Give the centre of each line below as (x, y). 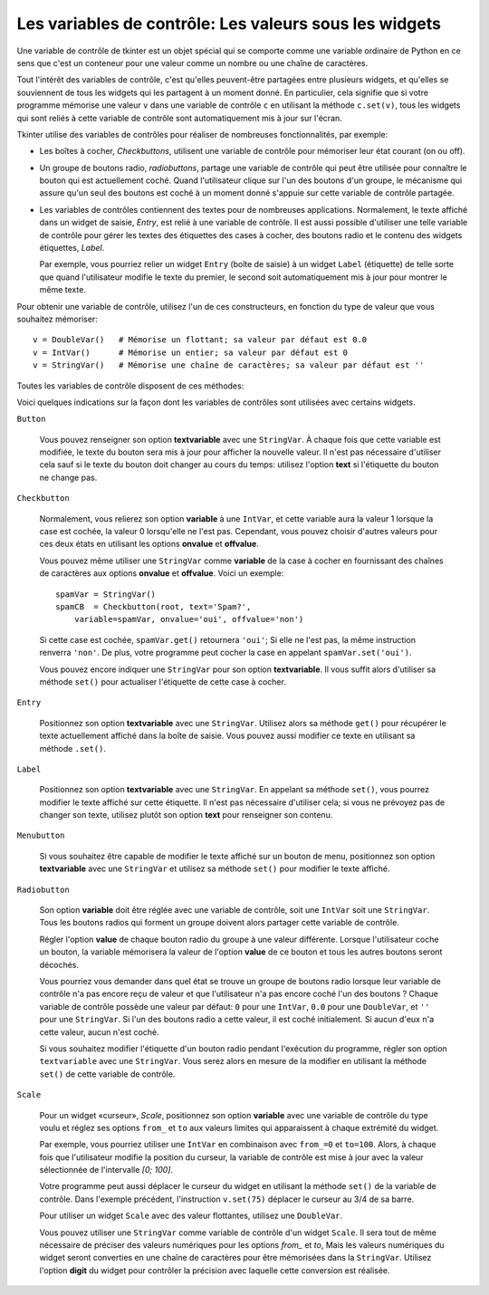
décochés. (59, 964)
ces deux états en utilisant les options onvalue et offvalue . (149, 544)
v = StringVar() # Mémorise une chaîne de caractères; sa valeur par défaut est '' (229, 365)
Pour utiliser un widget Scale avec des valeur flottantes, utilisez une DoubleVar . (191, 1216)
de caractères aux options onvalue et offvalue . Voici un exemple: (162, 573)
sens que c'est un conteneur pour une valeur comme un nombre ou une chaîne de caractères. (192, 62)
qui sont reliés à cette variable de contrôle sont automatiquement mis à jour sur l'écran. (180, 118)
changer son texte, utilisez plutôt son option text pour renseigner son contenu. (186, 815)
